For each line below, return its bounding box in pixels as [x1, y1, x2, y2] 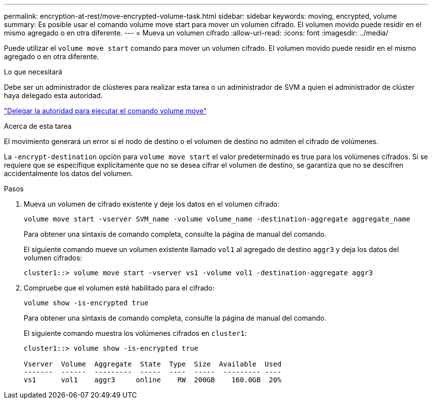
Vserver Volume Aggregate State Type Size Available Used [24, 360, 282, 368]
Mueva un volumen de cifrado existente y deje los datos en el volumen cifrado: [24, 200, 280, 208]
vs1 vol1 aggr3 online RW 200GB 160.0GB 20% [24, 376, 282, 384]
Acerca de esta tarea [4, 122, 72, 130]
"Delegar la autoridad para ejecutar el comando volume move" [4, 107, 207, 115]
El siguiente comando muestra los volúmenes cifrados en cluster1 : [24, 329, 247, 337]
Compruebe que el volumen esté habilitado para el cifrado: [24, 284, 215, 292]
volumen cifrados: [24, 254, 82, 262]
